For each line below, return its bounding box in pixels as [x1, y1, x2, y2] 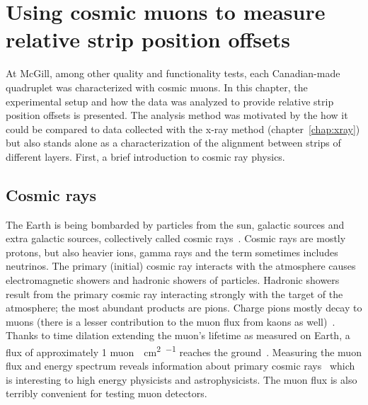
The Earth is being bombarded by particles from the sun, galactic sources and [6, 217, 345, 232]
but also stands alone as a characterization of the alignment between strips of [6, 135, 341, 150]
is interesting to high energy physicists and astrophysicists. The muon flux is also [6, 372, 357, 387]
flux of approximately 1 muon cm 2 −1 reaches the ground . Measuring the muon [6, 343, 362, 359]
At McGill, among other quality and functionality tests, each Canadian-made [6, 66, 340, 81]
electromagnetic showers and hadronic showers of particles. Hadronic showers [6, 273, 340, 287]
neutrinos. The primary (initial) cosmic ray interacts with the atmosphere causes [6, 258, 356, 273]
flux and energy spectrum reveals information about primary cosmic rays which [6, 358, 355, 373]
